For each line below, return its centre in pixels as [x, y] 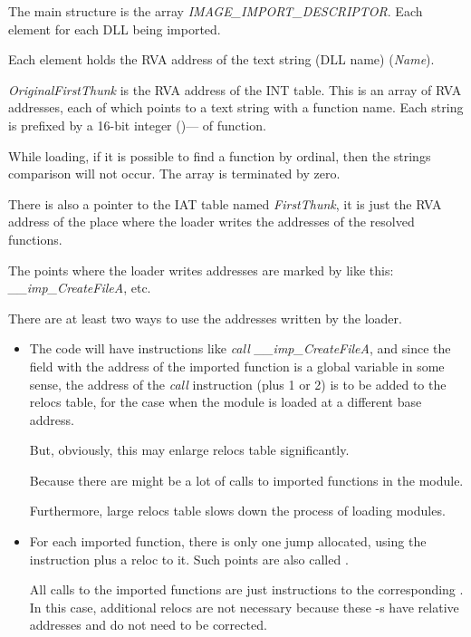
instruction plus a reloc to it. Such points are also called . [189, 559]
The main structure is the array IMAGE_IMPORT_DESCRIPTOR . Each [216, 11]
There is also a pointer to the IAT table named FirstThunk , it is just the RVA [225, 203]
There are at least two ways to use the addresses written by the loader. [205, 318]
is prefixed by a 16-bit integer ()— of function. [137, 125]
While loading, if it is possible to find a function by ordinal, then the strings [220, 155]
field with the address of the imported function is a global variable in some [237, 366]
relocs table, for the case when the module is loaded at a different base [226, 402]
